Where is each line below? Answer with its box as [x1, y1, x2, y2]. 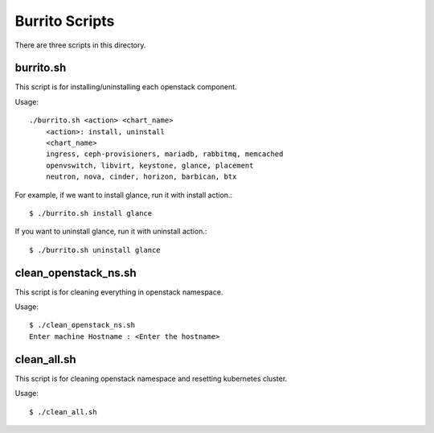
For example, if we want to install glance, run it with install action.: [14, 190, 233, 200]
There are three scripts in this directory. [14, 40, 146, 50]
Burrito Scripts [14, 12, 115, 30]
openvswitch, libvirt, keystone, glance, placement [45, 161, 254, 170]
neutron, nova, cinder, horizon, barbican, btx [45, 172, 237, 181]
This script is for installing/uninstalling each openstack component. [14, 82, 237, 92]
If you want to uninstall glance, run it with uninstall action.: [14, 226, 207, 237]
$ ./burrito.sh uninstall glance [29, 245, 161, 254]
